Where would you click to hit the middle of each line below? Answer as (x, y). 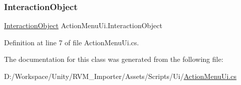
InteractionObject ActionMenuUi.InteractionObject (83, 25)
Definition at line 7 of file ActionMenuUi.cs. (72, 42)
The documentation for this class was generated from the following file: (114, 59)
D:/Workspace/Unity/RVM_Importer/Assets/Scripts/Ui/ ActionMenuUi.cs (120, 76)
